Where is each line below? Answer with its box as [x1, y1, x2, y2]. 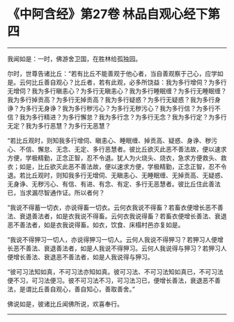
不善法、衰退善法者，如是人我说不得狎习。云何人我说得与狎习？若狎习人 [19, 244, 227, 252]
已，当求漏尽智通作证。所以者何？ [7, 188, 105, 197]
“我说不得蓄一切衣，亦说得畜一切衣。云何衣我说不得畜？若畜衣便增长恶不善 [7, 203, 224, 211]
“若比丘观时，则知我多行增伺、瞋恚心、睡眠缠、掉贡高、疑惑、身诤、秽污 [7, 136, 218, 145]
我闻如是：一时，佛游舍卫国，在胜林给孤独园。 [7, 54, 141, 63]
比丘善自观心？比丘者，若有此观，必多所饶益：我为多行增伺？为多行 [31, 78, 227, 86]
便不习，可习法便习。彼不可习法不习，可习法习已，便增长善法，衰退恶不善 [7, 276, 221, 284]
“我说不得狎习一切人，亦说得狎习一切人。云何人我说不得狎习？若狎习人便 [7, 235, 218, 243]
